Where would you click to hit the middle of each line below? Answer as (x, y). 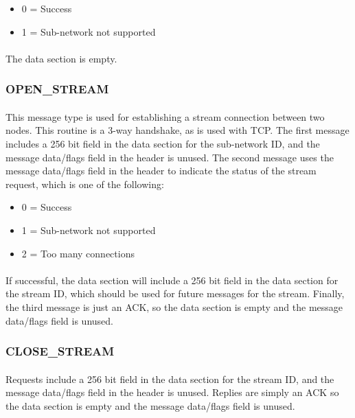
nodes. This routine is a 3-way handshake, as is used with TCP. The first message (177, 130)
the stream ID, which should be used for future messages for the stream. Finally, (175, 293)
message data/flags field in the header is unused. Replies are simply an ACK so (172, 392)
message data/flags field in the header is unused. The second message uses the (170, 157)
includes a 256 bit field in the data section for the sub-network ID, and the (163, 143)
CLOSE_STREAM (60, 351)
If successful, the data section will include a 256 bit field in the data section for (172, 280)
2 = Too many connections (78, 253)
